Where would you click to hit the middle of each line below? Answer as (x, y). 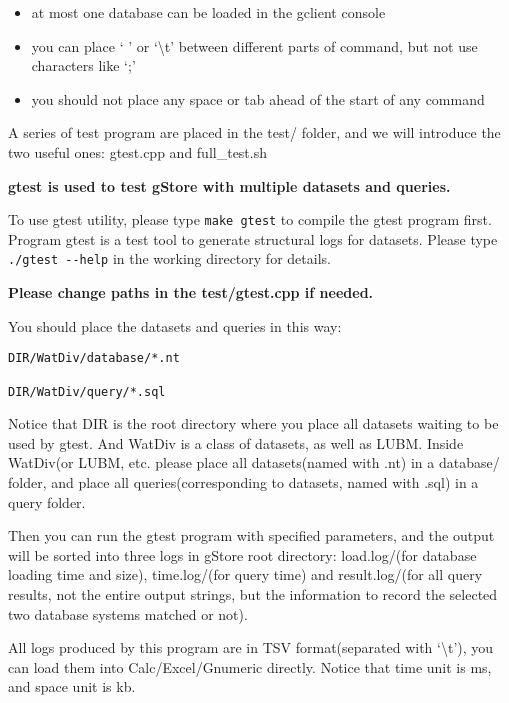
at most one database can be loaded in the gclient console (208, 12)
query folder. (47, 501)
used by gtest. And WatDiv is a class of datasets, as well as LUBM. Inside (236, 442)
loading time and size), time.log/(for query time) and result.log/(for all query (245, 574)
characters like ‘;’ (83, 65)
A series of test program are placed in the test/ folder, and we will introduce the (254, 132)
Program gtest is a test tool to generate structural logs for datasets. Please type (253, 238)
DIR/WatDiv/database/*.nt (94, 358)
